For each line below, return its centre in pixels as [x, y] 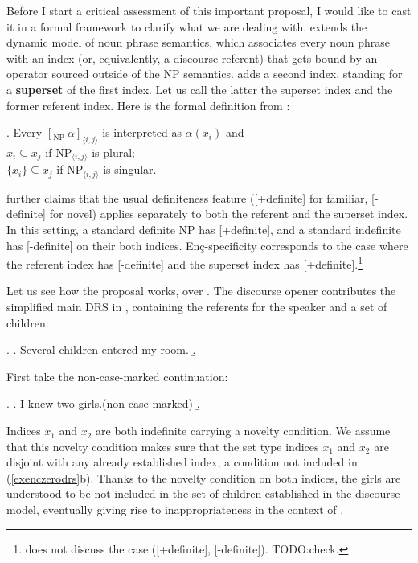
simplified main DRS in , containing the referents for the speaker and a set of [197, 307]
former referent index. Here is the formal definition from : [148, 105]
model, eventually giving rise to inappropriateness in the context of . [175, 510]
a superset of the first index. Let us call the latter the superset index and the [200, 89]
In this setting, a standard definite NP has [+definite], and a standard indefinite [204, 230]
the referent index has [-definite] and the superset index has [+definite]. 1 [185, 263]
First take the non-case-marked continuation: [117, 376]
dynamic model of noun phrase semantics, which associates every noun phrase [199, 42]
